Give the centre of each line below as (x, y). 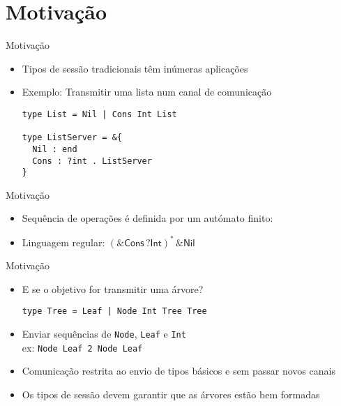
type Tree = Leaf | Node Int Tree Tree (114, 311)
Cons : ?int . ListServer (92, 161)
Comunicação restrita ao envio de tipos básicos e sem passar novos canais (179, 371)
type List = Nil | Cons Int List (99, 114)
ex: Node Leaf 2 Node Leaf (82, 347)
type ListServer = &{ (72, 138)
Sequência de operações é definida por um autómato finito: (147, 218)
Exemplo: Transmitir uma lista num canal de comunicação (147, 92)
